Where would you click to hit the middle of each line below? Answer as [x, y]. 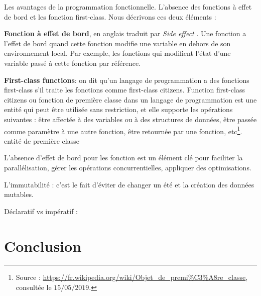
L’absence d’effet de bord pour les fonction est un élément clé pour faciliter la [123, 158]
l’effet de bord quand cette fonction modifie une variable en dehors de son [117, 43]
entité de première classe [42, 140]
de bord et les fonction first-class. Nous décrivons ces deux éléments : [110, 16]
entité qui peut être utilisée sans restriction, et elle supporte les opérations [118, 109]
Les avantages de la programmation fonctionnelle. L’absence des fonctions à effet [128, 7]
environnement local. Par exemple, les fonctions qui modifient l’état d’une [117, 53]
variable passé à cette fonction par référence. [73, 63]
